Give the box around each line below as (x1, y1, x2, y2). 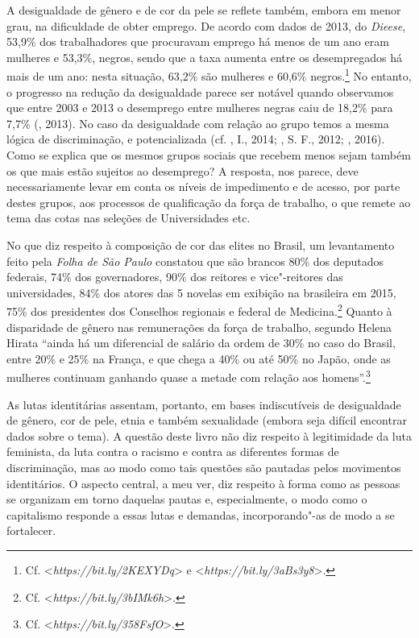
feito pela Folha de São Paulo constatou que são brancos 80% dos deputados (6, 252, 384, 269)
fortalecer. (6, 522, 56, 539)
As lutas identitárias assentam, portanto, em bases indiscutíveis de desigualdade (6, 396, 401, 412)
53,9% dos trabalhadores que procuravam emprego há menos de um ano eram (6, 33, 389, 50)
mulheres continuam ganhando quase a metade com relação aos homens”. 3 (6, 367, 371, 386)
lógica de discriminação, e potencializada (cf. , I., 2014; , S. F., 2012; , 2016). (6, 130, 385, 147)
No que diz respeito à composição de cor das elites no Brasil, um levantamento (6, 236, 395, 253)
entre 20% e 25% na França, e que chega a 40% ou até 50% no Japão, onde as (6, 350, 391, 367)
